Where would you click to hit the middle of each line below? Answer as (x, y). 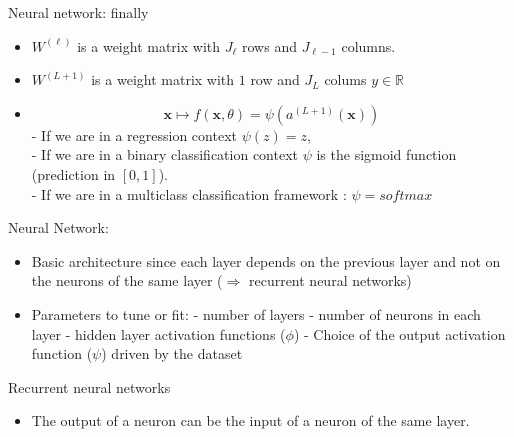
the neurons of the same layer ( (127, 280)
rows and (269, 45)
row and (275, 79)
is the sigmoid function (386, 154)
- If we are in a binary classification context (165, 154)
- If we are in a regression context (134, 134)
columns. (368, 45)
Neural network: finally (78, 12)
